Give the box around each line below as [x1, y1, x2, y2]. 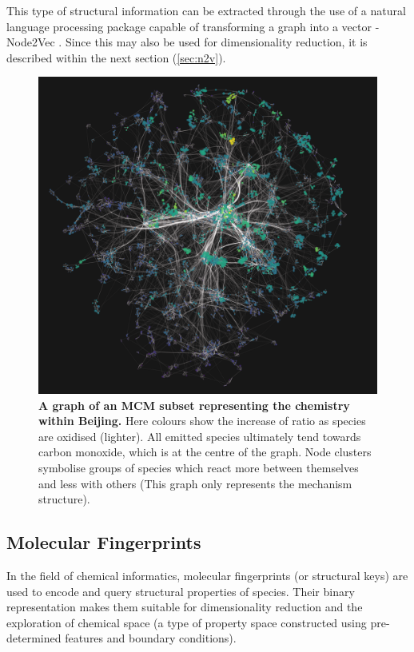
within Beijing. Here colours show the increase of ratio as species [38, 412, 366, 429]
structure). [38, 491, 90, 507]
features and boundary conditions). [65, 630, 237, 646]
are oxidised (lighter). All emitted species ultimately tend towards [38, 427, 361, 444]
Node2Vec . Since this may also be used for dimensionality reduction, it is [6, 34, 368, 50]
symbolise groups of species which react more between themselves [38, 459, 359, 476]
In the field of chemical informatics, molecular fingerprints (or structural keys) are [6, 567, 408, 583]
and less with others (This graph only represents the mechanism [38, 475, 352, 491]
